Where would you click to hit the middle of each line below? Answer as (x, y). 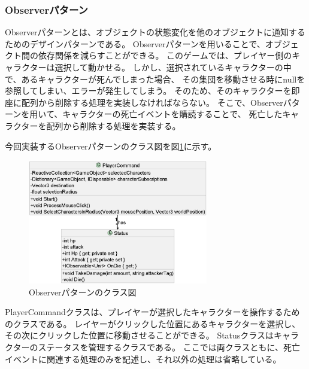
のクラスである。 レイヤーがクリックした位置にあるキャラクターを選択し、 (153, 323)
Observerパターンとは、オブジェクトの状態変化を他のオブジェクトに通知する (155, 32)
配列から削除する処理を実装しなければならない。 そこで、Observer (152, 102)
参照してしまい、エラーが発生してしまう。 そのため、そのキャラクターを (148, 91)
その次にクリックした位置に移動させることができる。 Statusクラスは (140, 335)
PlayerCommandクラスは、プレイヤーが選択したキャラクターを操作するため (152, 312)
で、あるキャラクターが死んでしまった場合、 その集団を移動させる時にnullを (155, 79)
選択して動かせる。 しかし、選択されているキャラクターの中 (173, 67)
